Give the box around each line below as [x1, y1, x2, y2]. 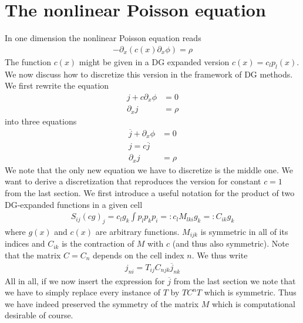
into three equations [5, 115, 77, 127]
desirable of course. [5, 309, 73, 321]
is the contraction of [62, 237, 134, 250]
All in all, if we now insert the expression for [5, 274, 165, 287]
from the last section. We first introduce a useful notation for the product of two [5, 186, 295, 198]
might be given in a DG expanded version [79, 55, 230, 68]
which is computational [211, 297, 296, 309]
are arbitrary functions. [95, 225, 180, 237]
